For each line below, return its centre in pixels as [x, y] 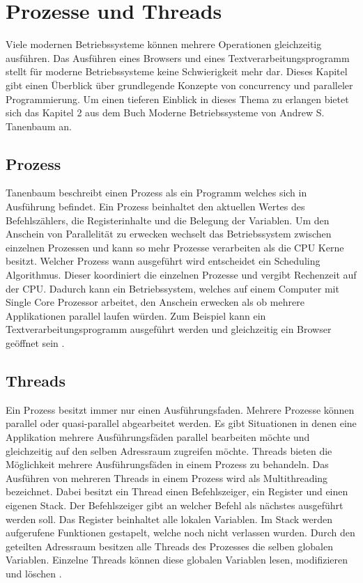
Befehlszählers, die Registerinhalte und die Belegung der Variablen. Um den [168, 220]
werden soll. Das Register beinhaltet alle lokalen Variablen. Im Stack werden [169, 519]
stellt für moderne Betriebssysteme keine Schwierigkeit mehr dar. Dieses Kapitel [177, 71]
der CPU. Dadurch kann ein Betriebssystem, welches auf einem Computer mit [172, 288]
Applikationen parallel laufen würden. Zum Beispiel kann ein [136, 315]
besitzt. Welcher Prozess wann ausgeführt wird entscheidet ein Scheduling [163, 261]
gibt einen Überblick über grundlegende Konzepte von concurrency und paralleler [179, 85]
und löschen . [34, 573]
